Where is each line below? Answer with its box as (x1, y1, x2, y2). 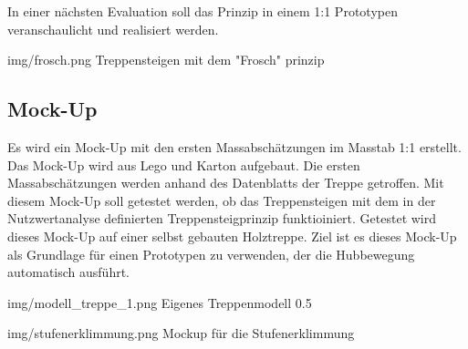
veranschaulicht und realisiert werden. (7, 19, 219, 38)
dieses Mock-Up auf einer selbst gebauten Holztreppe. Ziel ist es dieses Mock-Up (7, 226, 457, 245)
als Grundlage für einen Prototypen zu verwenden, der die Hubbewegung (7, 244, 415, 263)
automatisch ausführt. (7, 262, 130, 282)
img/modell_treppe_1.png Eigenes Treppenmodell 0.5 (7, 293, 312, 312)
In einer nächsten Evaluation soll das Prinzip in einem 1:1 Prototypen (7, 2, 398, 20)
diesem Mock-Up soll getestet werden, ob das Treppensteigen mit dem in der (7, 190, 436, 210)
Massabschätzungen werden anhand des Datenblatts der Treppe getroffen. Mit (7, 173, 444, 192)
